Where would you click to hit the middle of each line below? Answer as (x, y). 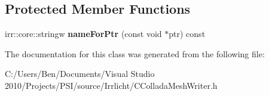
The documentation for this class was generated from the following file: (135, 53)
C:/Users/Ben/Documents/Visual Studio (80, 74)
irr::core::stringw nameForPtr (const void (83, 34)
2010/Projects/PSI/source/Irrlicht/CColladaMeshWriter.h (111, 85)
